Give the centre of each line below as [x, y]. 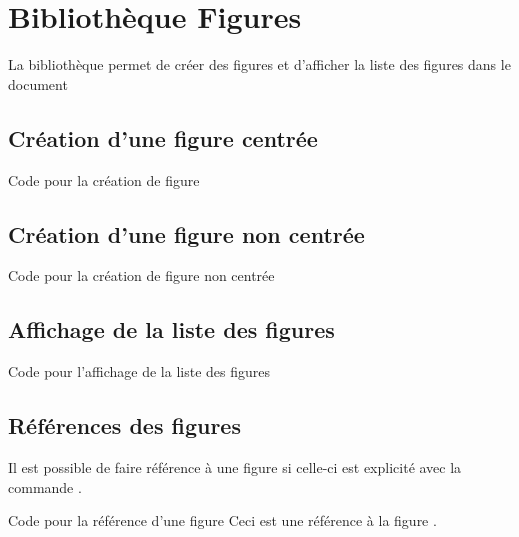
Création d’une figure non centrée [186, 233]
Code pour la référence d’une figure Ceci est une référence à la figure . [222, 520]
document [38, 83]
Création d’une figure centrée [163, 137]
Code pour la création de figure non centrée [141, 275]
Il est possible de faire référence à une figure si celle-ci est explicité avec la [235, 466]
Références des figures [124, 425]
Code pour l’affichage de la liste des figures [139, 371]
